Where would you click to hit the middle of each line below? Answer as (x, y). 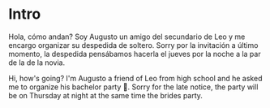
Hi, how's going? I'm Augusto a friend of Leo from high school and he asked (135, 78)
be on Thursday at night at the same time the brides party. (105, 95)
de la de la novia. (37, 63)
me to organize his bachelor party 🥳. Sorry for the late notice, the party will (133, 87)
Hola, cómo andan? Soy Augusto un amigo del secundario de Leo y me (127, 37)
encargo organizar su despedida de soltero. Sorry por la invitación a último (133, 45)
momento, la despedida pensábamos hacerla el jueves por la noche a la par (135, 54)
